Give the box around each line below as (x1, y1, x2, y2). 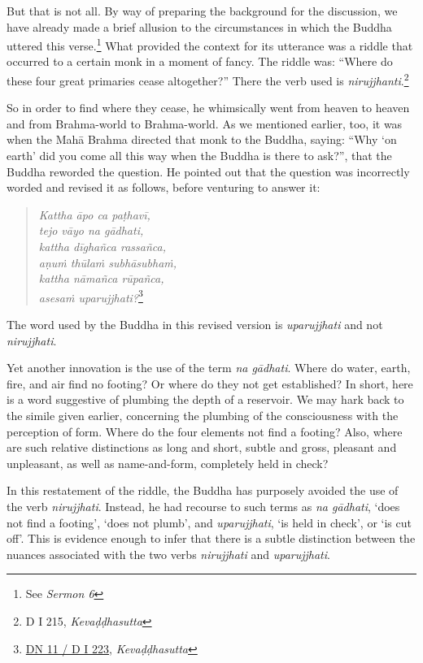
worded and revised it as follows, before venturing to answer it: (7, 179, 321, 196)
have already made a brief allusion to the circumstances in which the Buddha (7, 18, 392, 35)
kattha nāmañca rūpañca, (38, 270, 164, 287)
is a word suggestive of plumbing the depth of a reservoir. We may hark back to (7, 391, 404, 408)
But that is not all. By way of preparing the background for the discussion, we (7, 2, 398, 19)
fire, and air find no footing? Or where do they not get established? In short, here (7, 375, 413, 392)
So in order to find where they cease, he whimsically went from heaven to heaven (7, 99, 410, 116)
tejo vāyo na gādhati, (38, 222, 144, 239)
